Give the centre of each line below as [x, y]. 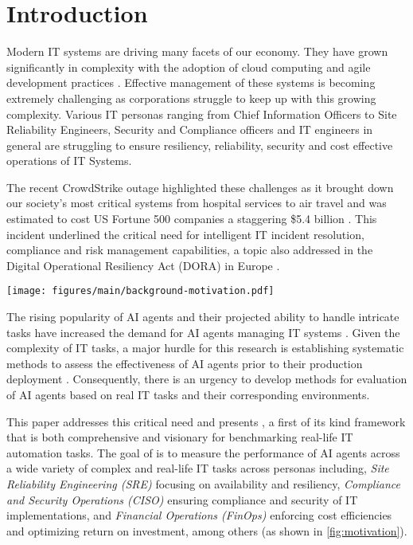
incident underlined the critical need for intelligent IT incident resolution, [185, 234]
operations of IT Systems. [69, 161]
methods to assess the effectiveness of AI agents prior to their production [185, 363]
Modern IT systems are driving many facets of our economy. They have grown [197, 51]
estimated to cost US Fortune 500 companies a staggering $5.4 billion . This [192, 219]
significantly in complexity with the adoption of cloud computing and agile [189, 67]
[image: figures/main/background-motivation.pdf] [140, 291]
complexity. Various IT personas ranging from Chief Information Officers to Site [202, 114]
